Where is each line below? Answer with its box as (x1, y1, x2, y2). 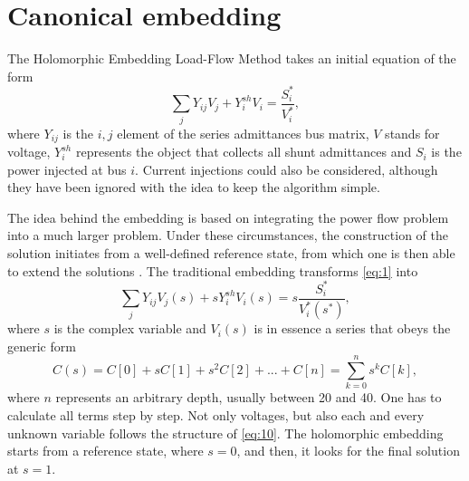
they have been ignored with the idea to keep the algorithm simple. (7, 178, 380, 197)
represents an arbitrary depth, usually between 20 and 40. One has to (55, 388, 442, 407)
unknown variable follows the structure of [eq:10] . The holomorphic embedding (7, 423, 444, 442)
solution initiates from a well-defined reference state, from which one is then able (7, 244, 455, 263)
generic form (7, 336, 76, 355)
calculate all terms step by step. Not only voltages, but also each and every (7, 406, 425, 425)
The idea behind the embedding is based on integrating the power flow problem (7, 207, 449, 226)
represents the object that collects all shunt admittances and (75, 142, 412, 161)
